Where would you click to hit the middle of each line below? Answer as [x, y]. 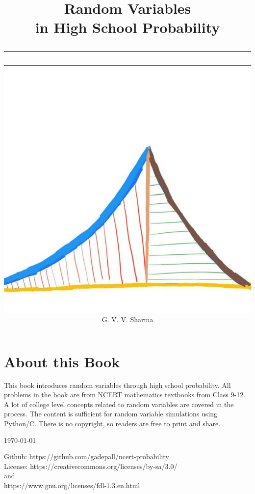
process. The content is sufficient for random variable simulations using [111, 414]
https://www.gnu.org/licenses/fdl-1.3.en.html [72, 485]
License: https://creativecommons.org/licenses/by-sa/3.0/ [91, 466]
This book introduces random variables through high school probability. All [117, 385]
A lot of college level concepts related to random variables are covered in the [119, 404]
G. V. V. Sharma [127, 319]
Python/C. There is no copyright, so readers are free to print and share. [112, 424]
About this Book [62, 361]
